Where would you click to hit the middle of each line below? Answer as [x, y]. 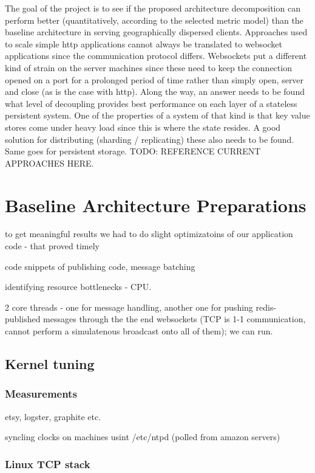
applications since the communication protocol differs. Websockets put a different [156, 56]
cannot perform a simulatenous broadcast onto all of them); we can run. [139, 331]
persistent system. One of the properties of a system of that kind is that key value [157, 115]
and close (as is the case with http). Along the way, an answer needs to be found [155, 91]
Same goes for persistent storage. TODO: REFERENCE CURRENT [133, 151]
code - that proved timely [52, 246]
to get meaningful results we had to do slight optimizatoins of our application [149, 234]
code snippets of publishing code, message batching [100, 266]
